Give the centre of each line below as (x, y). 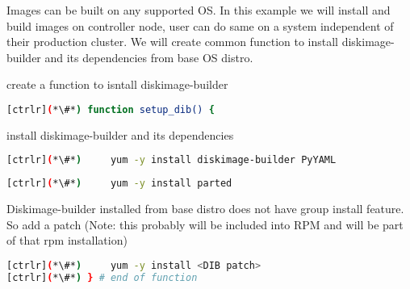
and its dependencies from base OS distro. (149, 57)
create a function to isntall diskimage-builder (117, 84)
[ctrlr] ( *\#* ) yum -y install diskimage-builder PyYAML (172, 160)
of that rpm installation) (67, 240)
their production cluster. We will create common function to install (172, 42)
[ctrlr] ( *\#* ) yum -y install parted (119, 184)
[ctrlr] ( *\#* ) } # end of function (102, 277)
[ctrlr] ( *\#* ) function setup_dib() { (111, 109)
